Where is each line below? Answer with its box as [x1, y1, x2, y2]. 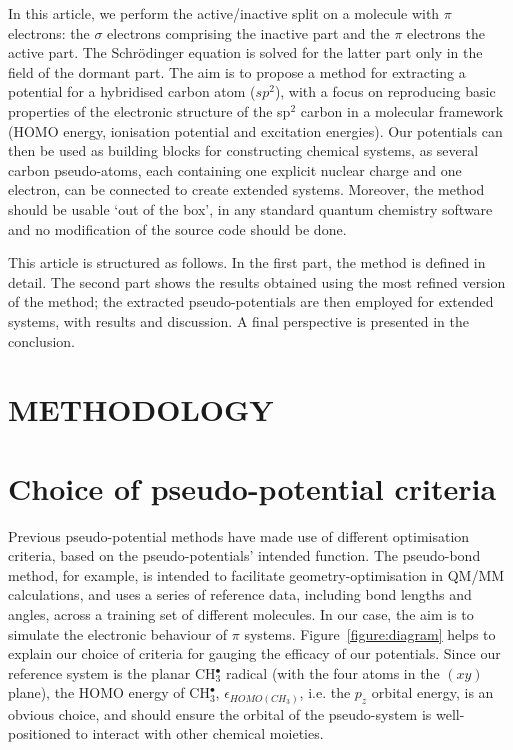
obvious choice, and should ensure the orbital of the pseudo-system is [8, 703, 432, 724]
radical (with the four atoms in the [225, 662, 440, 683]
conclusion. [8, 330, 75, 351]
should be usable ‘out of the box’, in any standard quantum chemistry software [8, 198, 493, 219]
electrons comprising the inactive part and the [107, 22, 390, 43]
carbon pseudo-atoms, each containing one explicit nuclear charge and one [8, 159, 462, 180]
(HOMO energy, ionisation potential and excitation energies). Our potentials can [8, 120, 503, 141]
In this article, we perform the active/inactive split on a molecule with [8, 3, 440, 23]
